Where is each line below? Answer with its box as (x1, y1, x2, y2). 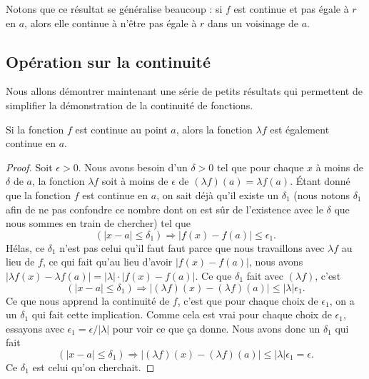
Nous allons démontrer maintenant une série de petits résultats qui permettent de (6, 84, 363, 98)
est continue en (82, 187, 148, 202)
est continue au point (75, 121, 168, 136)
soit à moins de (101, 173, 168, 188)
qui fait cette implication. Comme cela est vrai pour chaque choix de (31, 307, 332, 322)
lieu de (6, 254, 35, 269)
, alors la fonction (176, 121, 253, 136)
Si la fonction (6, 121, 64, 136)
